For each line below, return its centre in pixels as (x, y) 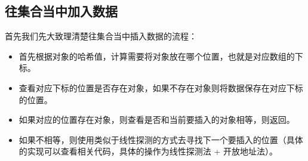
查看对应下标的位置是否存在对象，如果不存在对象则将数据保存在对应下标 (161, 87)
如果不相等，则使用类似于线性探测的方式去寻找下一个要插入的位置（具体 (161, 139)
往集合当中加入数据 (61, 11)
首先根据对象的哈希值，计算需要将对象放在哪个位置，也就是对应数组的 (157, 56)
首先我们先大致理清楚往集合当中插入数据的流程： (101, 36)
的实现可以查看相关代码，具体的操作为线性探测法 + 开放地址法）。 (148, 151)
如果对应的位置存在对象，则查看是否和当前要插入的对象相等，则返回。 (157, 120)
